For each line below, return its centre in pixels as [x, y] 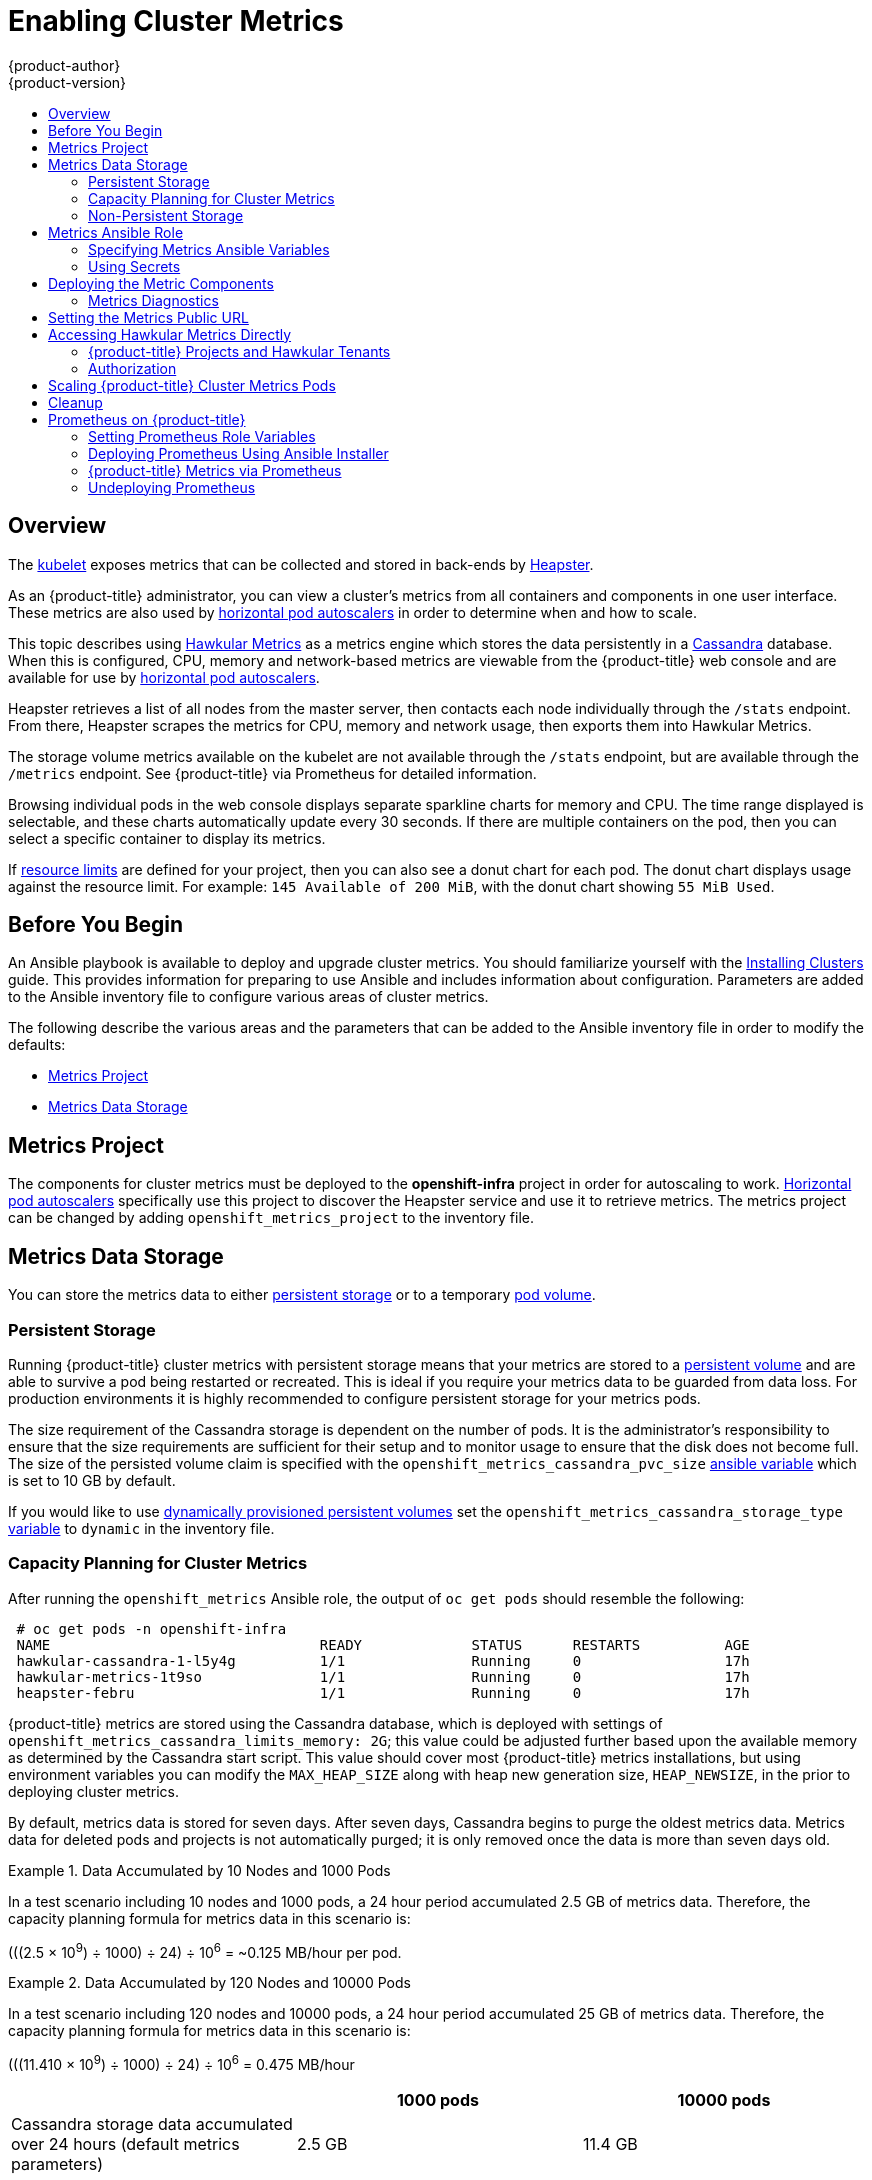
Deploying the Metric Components [161, 283]
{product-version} [67, 82]
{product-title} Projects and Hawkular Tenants [239, 351]
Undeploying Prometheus [172, 487]
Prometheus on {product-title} [147, 419]
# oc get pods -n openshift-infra [151, 1628]
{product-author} [64, 65]
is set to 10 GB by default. [92, 1480]
